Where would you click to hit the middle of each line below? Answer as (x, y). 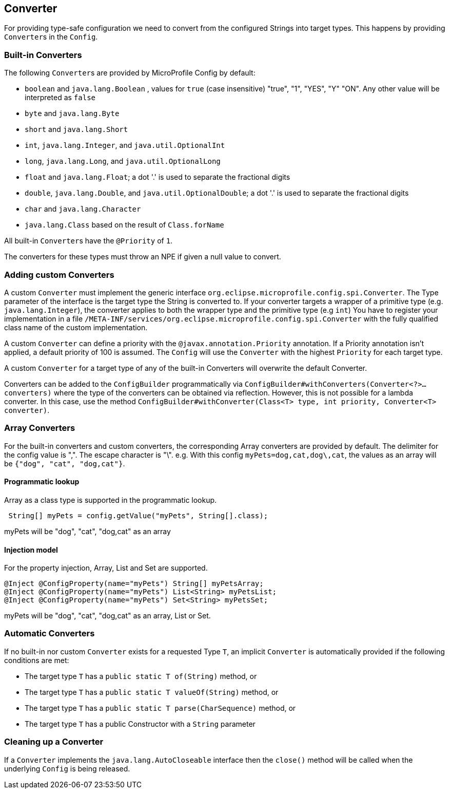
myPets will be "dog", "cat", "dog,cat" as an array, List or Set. (108, 616)
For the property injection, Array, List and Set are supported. (106, 568)
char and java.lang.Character (83, 209)
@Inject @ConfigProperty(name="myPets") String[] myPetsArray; (134, 584)
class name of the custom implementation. (76, 327)
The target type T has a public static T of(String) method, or (141, 676)
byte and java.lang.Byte (72, 114)
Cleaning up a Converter (54, 742)
